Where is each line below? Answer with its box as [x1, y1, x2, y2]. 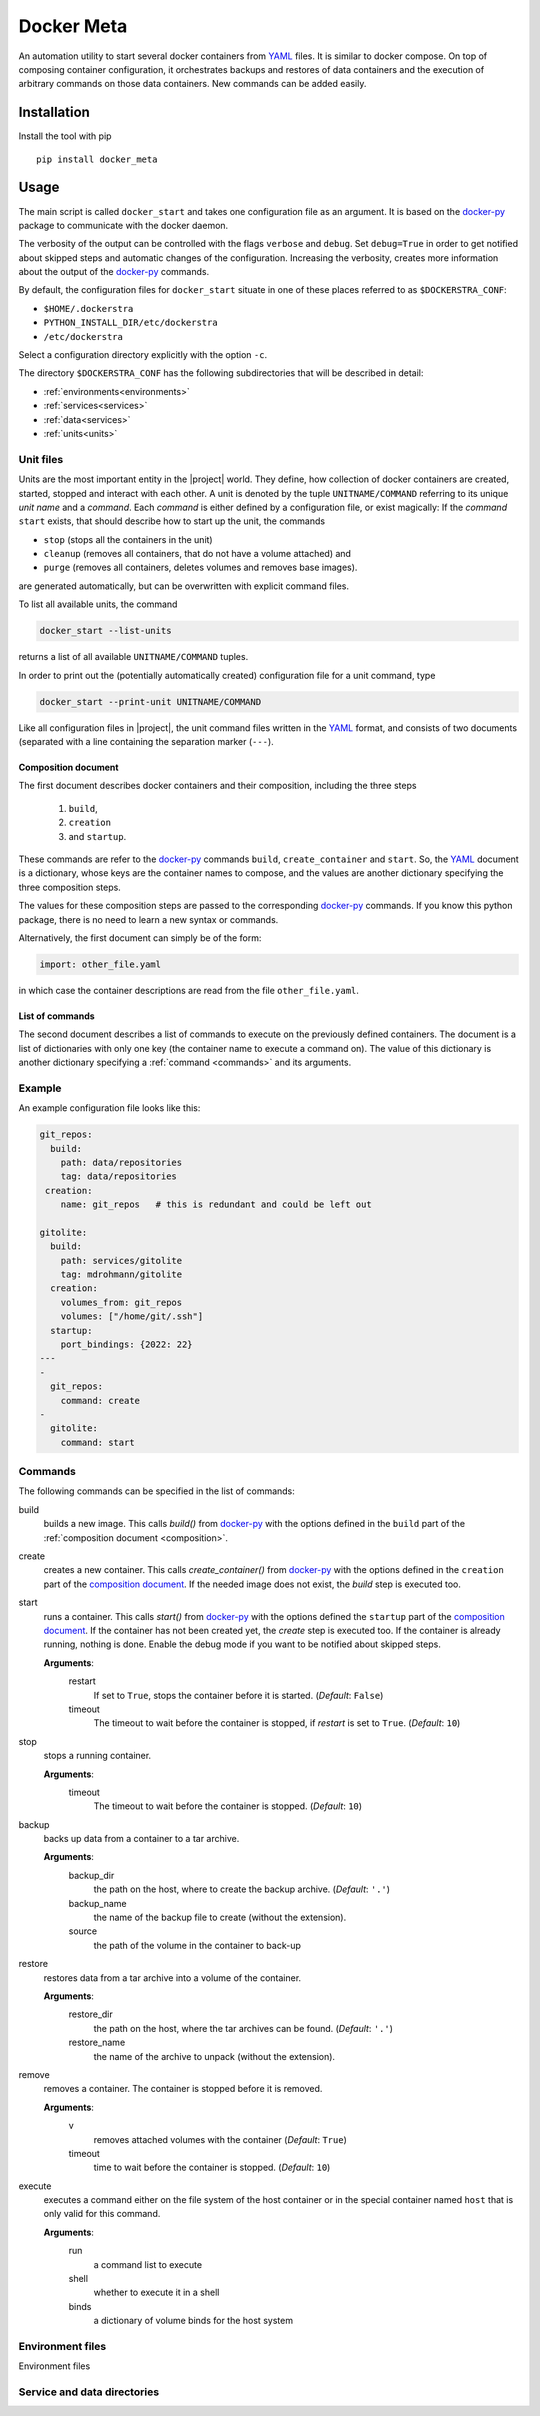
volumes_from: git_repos [60, 1296, 183, 1308]
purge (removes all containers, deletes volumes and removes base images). [43, 561, 358, 574]
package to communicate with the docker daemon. [18, 219, 229, 231]
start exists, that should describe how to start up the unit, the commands [18, 515, 325, 527]
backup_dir [68, 1869, 115, 1881]
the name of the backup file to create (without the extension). [93, 1911, 347, 1924]
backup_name [68, 1897, 127, 1909]
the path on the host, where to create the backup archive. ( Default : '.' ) [93, 1883, 390, 1895]
